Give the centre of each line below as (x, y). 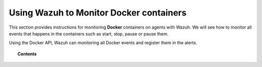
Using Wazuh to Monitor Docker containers (98, 13)
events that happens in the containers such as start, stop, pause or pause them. (89, 33)
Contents (27, 54)
